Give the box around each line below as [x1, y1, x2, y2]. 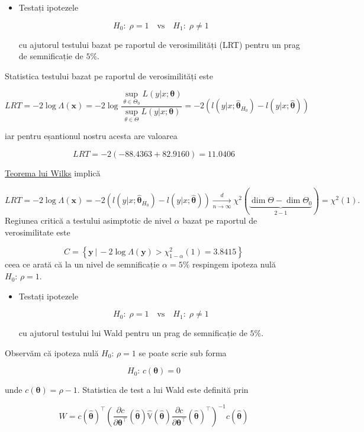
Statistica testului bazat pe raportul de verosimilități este [5, 69, 213, 82]
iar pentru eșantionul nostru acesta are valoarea [5, 130, 178, 142]
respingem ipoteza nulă [192, 258, 276, 270]
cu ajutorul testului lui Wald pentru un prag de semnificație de [18, 327, 247, 339]
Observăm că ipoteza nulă [5, 346, 99, 359]
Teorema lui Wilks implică [5, 166, 101, 179]
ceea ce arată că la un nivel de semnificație [5, 258, 160, 270]
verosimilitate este [5, 225, 70, 238]
